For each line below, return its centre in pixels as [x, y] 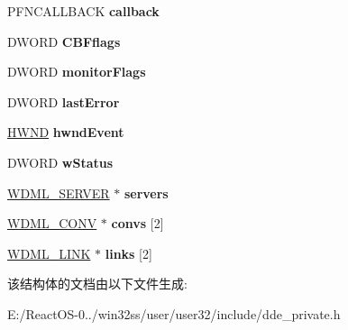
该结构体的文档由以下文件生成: [97, 284]
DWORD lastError [64, 101]
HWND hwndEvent [66, 132]
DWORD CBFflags [64, 41]
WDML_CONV [52, 223]
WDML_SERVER [59, 192]
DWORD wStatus [60, 162]
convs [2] [137, 223]
